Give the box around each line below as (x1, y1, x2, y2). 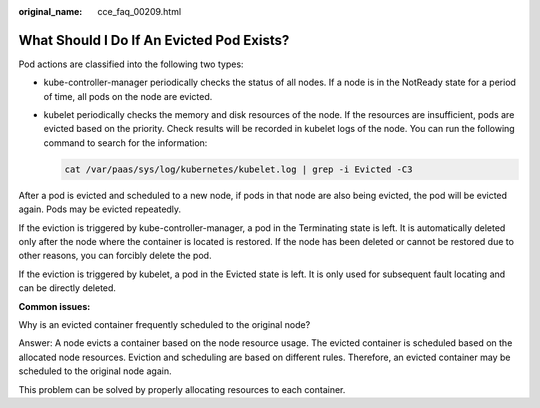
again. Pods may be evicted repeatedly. (18, 203, 182, 215)
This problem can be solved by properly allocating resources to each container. (18, 383, 346, 395)
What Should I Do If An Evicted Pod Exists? (18, 31, 290, 49)
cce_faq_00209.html (97, 6, 182, 17)
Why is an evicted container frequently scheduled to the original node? (18, 318, 311, 330)
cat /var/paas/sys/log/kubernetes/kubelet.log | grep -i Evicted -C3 (64, 163, 413, 175)
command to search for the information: (43, 136, 208, 149)
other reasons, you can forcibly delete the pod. (18, 250, 212, 262)
